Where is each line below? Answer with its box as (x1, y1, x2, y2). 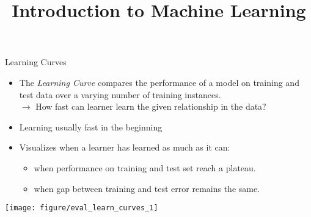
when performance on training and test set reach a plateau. (34, 161, 256, 174)
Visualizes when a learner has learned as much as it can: (19, 141, 230, 154)
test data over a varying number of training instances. (19, 88, 221, 101)
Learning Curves (5, 55, 67, 68)
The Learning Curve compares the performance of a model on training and (19, 76, 299, 88)
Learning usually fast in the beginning (19, 120, 163, 133)
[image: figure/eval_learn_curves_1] (5, 204, 158, 213)
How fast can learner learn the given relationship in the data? (35, 100, 266, 113)
